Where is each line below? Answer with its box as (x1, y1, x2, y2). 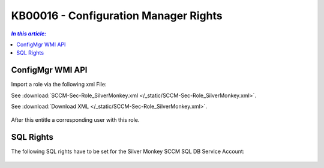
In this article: (11, 30, 47, 37)
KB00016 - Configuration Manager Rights (11, 9, 223, 22)
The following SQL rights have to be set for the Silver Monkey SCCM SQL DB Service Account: (11, 148, 245, 155)
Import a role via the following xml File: (11, 81, 107, 88)
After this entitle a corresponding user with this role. (11, 116, 140, 124)
